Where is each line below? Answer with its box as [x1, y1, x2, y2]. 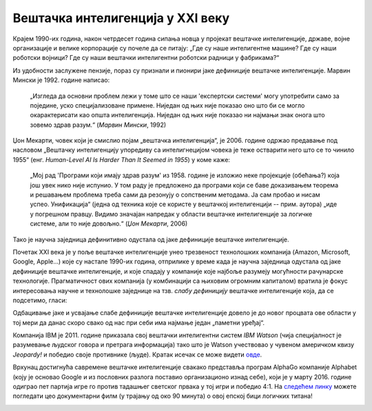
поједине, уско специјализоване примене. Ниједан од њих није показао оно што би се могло [30, 101, 305, 110]
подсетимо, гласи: [12, 296, 68, 304]
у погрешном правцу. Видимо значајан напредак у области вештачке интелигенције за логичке [30, 210, 313, 218]
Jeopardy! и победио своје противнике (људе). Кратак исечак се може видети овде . [12, 350, 262, 359]
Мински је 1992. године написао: [12, 76, 110, 84]
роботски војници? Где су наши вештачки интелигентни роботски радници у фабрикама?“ [12, 54, 280, 62]
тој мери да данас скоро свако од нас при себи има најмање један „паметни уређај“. [12, 318, 265, 327]
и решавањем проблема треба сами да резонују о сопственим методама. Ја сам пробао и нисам [30, 190, 320, 199]
